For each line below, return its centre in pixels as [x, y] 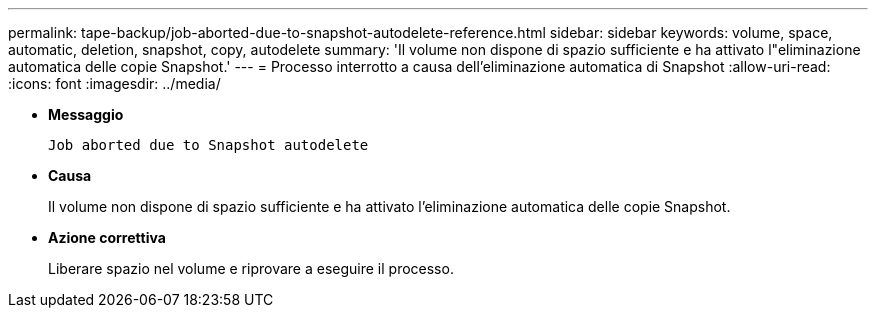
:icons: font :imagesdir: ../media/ [114, 83]
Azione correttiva [107, 237]
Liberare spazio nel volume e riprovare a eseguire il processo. [251, 268]
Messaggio [86, 114]
